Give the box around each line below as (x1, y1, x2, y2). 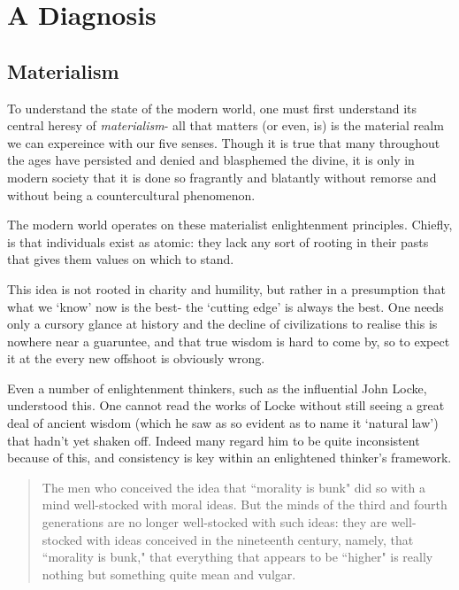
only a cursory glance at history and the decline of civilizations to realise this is (7, 314, 438, 333)
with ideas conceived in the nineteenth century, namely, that (86, 530, 414, 548)
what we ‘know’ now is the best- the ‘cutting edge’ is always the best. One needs (7, 297, 444, 315)
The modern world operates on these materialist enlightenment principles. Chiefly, (7, 215, 453, 234)
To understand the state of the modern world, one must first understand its (7, 98, 417, 117)
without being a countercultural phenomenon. (7, 185, 256, 204)
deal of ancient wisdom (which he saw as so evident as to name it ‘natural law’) (7, 414, 439, 432)
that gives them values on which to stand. (7, 250, 234, 268)
